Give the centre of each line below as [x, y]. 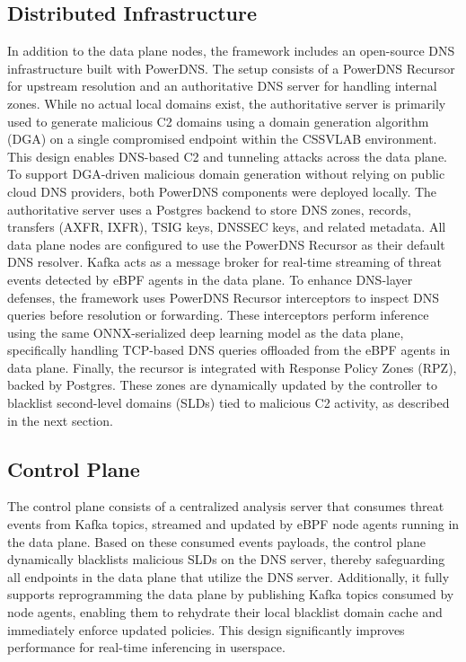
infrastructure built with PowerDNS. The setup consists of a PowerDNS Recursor [231, 68]
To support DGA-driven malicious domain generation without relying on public [226, 174]
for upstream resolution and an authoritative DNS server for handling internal [222, 86]
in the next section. [60, 420]
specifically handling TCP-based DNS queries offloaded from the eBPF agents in [229, 350]
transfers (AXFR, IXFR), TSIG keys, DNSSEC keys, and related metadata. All [227, 227]
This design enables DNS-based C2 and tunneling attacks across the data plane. [227, 156]
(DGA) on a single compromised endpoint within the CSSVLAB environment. [222, 139]
